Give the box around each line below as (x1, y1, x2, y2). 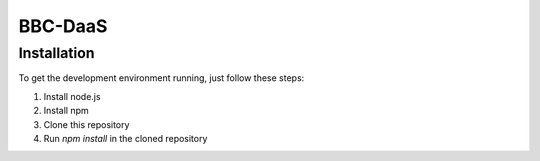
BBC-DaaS (18, 15, 108, 37)
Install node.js (43, 90, 101, 102)
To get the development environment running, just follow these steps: (18, 72, 305, 84)
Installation (18, 44, 95, 62)
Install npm (43, 105, 89, 117)
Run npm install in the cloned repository (43, 132, 208, 144)
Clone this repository (43, 118, 130, 130)
